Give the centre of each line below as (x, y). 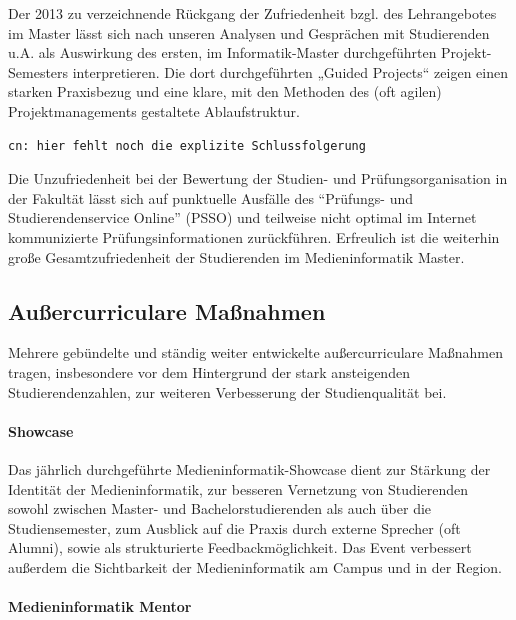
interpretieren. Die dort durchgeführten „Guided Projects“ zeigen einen (290, 71)
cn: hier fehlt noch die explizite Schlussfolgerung (187, 145)
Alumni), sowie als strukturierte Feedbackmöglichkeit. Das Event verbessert (240, 547)
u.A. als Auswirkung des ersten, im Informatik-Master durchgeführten (222, 52)
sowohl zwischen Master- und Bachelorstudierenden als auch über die (220, 508)
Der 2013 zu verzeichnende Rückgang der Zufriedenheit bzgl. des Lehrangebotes (252, 13)
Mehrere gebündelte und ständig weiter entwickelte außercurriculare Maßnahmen (256, 352)
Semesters (38, 71)
